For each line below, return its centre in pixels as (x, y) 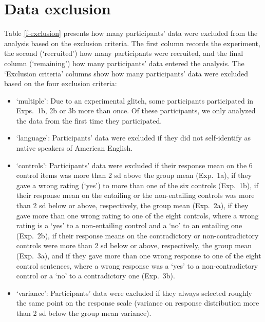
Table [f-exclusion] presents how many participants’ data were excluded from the (131, 33)
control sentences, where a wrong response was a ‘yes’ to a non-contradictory (137, 265)
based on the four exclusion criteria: (61, 83)
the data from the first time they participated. (89, 120)
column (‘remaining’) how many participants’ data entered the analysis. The (124, 63)
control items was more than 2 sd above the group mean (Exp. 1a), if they (134, 175)
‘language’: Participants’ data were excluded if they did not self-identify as (134, 138)
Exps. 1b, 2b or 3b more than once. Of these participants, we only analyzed (136, 110)
